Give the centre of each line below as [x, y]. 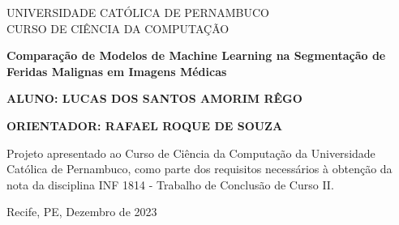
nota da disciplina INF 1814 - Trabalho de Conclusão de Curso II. [170, 184]
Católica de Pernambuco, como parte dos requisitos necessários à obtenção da [199, 169]
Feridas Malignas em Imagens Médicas [117, 71]
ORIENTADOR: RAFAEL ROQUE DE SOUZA [145, 125]
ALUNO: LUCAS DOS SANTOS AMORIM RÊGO [154, 98]
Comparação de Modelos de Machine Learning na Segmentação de [196, 55]
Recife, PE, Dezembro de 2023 [82, 212]
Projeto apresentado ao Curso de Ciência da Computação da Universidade [191, 153]
